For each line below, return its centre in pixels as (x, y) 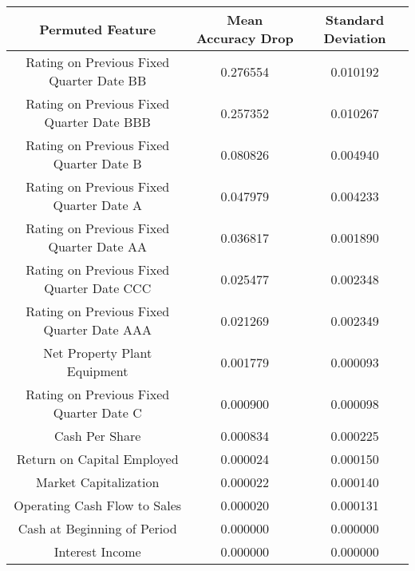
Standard (355, 20)
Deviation (355, 38)
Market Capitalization (98, 482)
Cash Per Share (97, 436)
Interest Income (97, 551)
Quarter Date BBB (97, 122)
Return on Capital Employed (97, 459)
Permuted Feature (98, 29)
